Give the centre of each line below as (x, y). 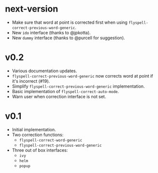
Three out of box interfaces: (40, 150)
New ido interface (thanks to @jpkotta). (51, 32)
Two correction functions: (38, 135)
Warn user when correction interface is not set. (59, 96)
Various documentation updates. (44, 71)
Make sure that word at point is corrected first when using (70, 22)
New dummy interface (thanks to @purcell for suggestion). (68, 38)
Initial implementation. (34, 129)
